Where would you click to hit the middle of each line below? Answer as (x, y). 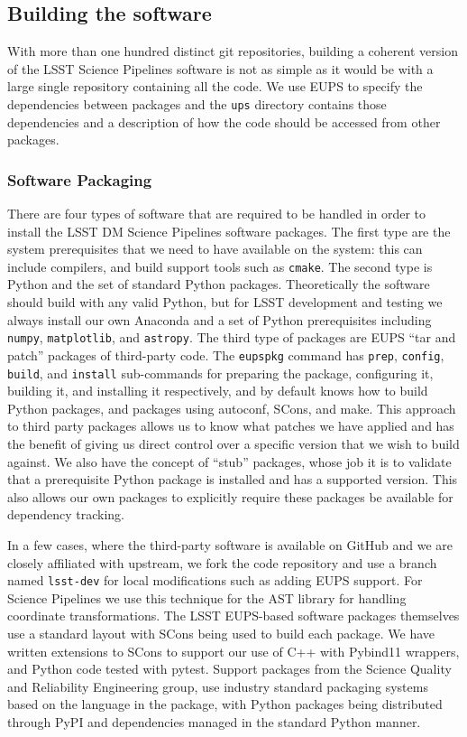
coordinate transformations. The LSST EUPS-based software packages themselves (233, 616)
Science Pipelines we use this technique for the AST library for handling (207, 597)
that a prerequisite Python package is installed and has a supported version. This (233, 479)
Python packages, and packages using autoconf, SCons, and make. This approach (232, 408)
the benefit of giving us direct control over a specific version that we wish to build (233, 444)
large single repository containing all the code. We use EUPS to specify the (215, 86)
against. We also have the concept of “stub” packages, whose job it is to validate (229, 461)
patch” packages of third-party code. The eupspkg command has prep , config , (226, 355)
